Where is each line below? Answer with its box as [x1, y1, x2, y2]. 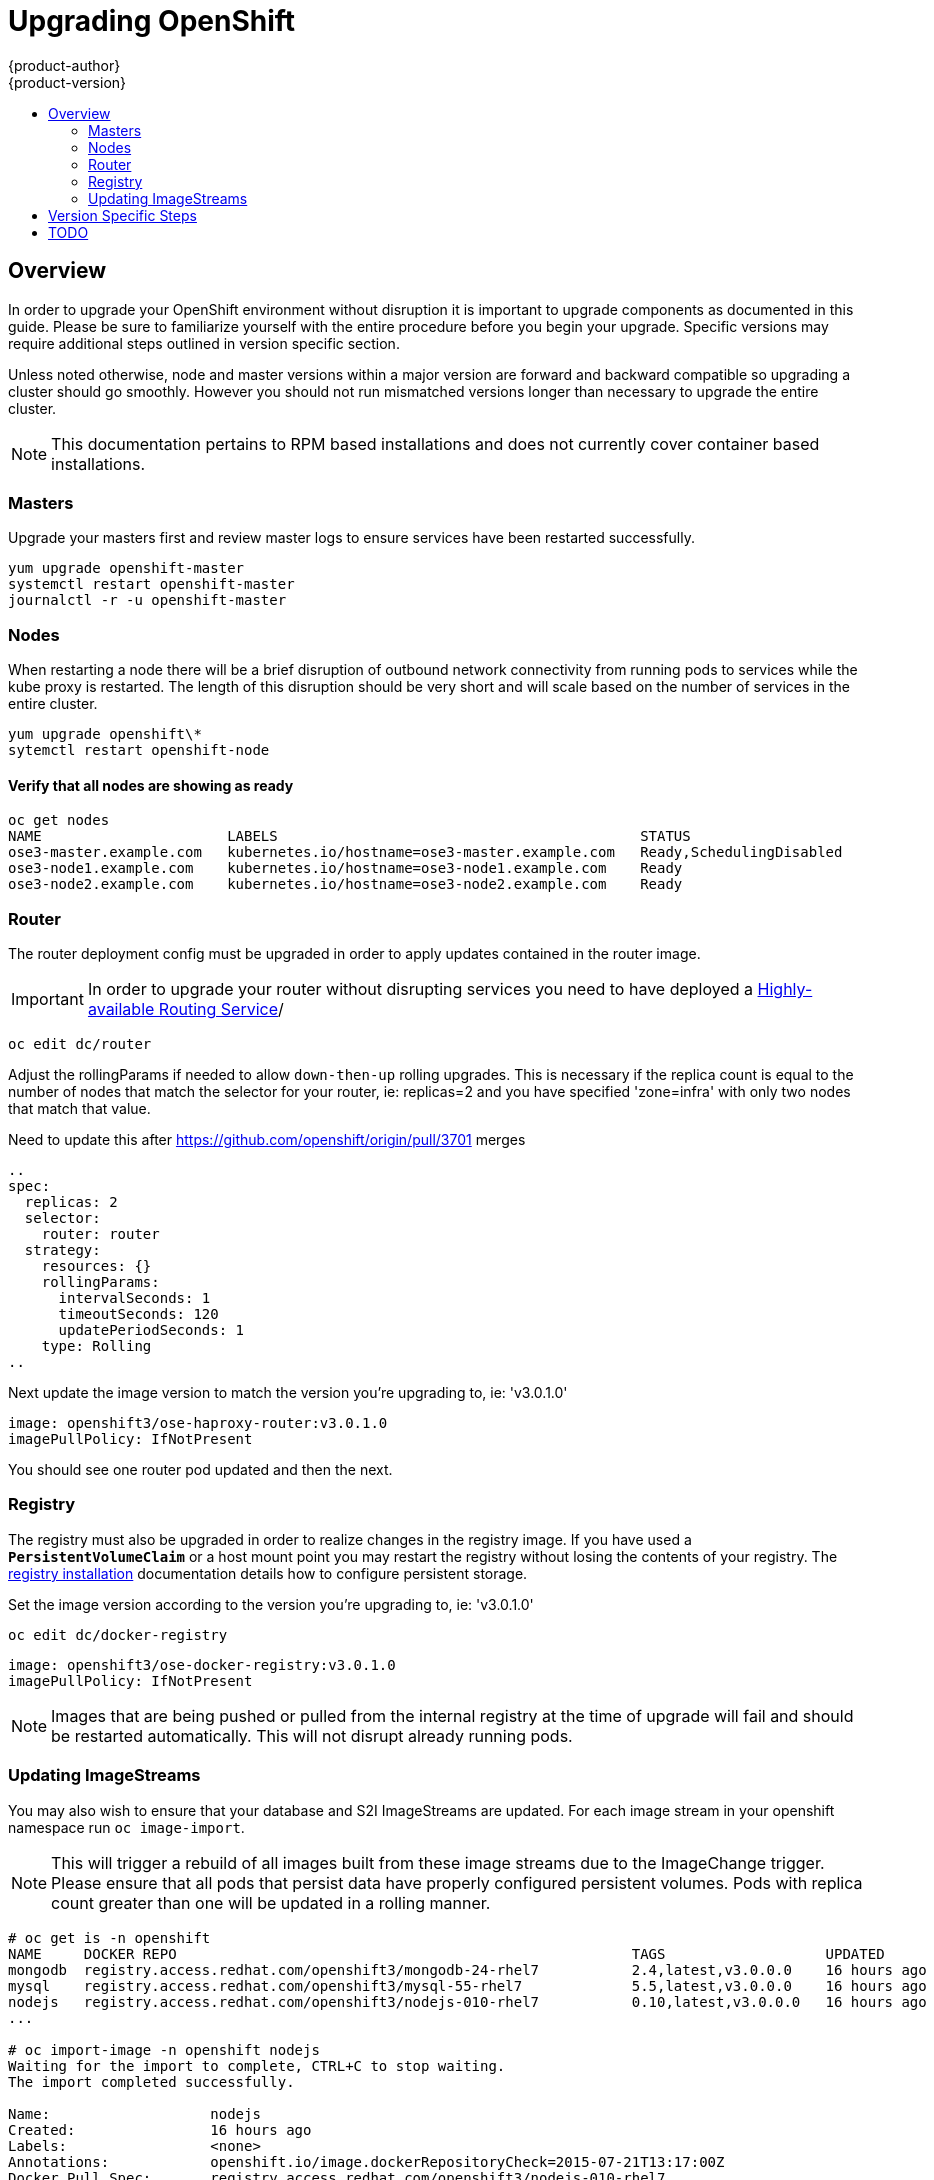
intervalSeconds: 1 [58, 1290, 211, 1307]
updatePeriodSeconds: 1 [58, 1322, 245, 1339]
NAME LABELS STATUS [8, 828, 691, 845]
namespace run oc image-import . [8, 1818, 245, 1836]
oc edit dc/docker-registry [8, 1626, 228, 1643]
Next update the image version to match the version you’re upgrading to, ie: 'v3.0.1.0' [8, 1384, 568, 1402]
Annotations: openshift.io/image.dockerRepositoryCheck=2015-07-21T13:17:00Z [8, 2153, 725, 2170]
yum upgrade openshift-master [8, 560, 245, 577]
